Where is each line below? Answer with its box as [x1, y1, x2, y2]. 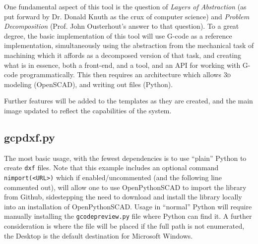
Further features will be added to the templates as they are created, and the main [4, 96, 253, 106]
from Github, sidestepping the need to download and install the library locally [4, 192, 242, 202]
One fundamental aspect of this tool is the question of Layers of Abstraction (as [4, 1, 247, 11]
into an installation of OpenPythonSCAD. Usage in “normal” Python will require [4, 201, 252, 211]
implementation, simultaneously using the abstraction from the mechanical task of [4, 40, 254, 50]
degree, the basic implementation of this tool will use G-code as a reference [4, 30, 232, 41]
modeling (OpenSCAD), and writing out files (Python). [4, 79, 173, 89]
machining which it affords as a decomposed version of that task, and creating [4, 49, 242, 60]
